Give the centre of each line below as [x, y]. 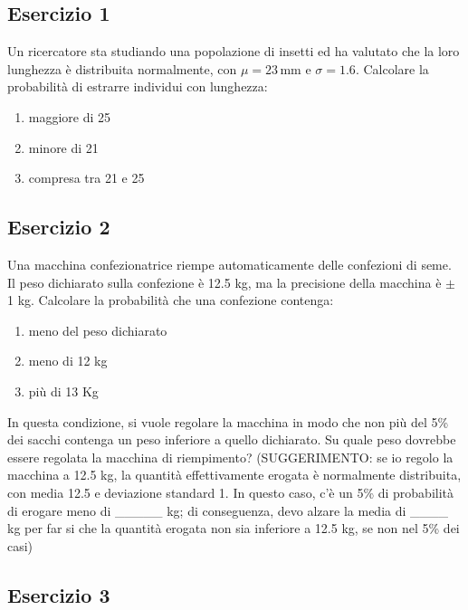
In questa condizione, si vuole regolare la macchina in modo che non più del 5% [228, 421]
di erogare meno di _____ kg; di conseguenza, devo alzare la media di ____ [228, 510]
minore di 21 [63, 147]
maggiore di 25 [70, 116]
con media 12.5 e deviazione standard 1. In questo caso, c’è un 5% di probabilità [231, 492]
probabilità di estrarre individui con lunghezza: [138, 86]
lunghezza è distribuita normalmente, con [122, 68]
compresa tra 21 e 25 [86, 178]
